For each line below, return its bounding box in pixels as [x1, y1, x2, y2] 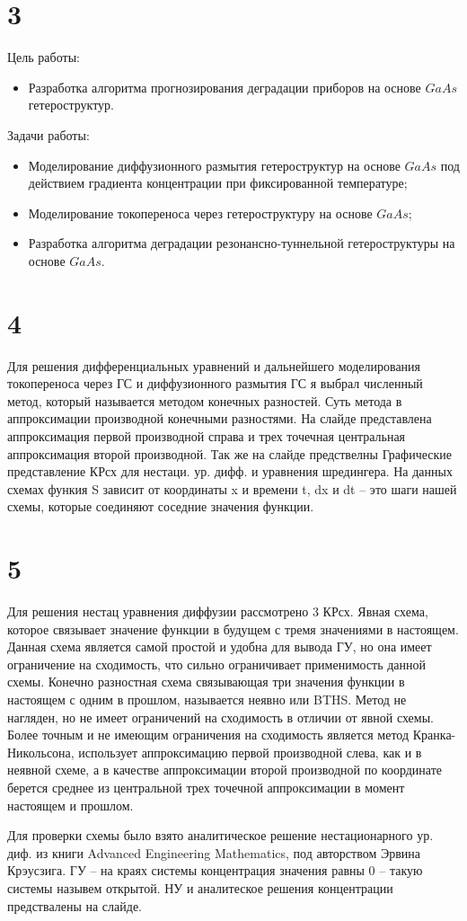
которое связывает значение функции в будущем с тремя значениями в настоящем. [7, 619, 459, 638]
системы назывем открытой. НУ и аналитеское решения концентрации [7, 878, 393, 897]
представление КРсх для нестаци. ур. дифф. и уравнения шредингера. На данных [7, 462, 453, 481]
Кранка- [412, 725, 456, 744]
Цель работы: [7, 48, 80, 66]
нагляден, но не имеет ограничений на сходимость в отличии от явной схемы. [7, 707, 434, 726]
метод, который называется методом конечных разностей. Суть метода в [7, 391, 402, 410]
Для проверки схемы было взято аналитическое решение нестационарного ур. [7, 826, 434, 845]
